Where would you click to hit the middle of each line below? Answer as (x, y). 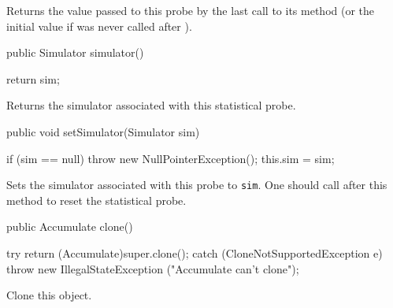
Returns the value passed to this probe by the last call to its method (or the (191, 10)
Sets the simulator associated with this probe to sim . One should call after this (197, 185)
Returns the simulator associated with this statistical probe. (151, 105)
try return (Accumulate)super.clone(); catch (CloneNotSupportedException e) (195, 253)
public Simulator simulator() (75, 52)
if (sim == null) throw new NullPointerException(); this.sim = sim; (171, 158)
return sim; (33, 78)
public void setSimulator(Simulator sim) (103, 131)
